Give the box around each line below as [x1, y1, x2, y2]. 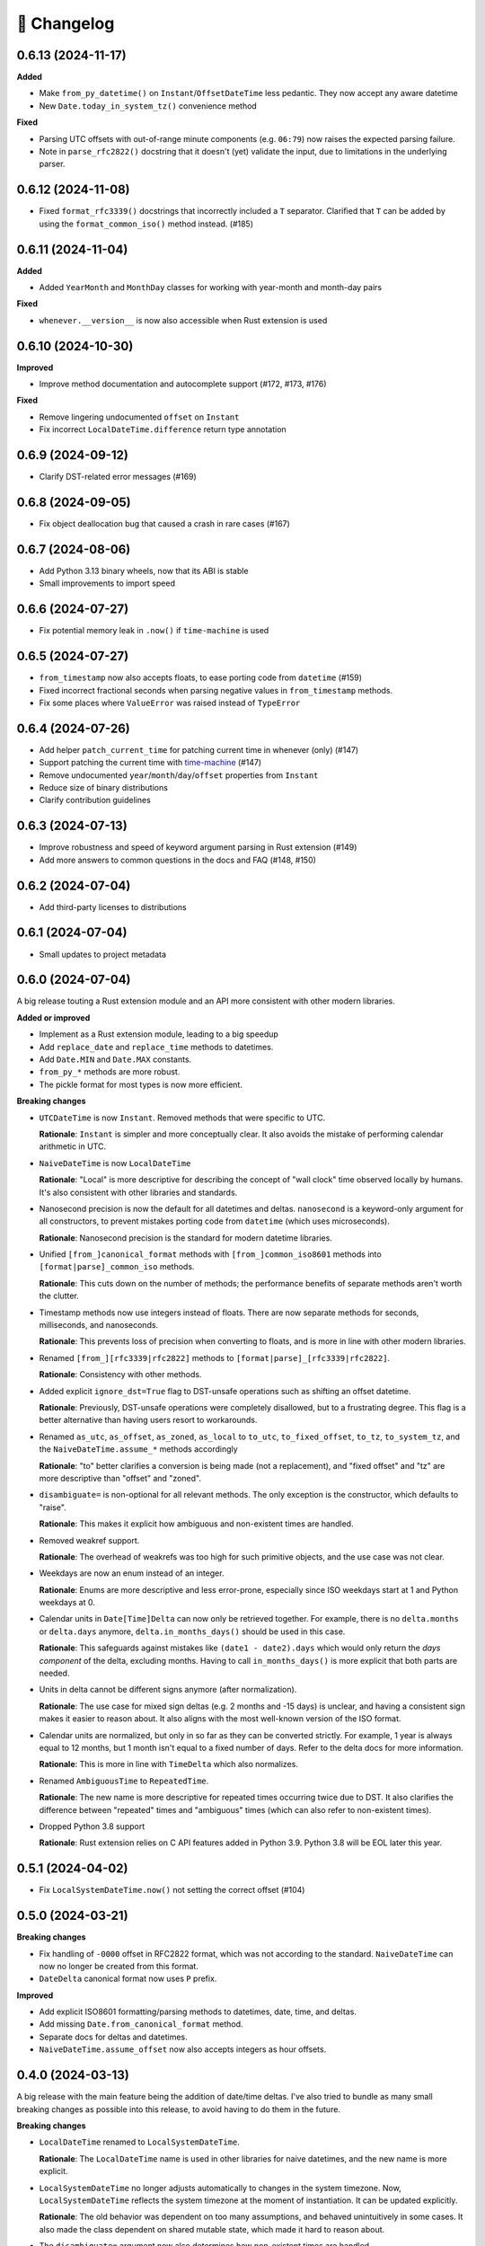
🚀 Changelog [16, 13, 115, 33]
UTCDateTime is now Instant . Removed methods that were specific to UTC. [39, 1112, 326, 1123]
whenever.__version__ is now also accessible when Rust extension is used [39, 314, 328, 325]
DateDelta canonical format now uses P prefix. [39, 1973, 217, 1985]
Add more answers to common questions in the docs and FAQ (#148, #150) [39, 854, 316, 865]
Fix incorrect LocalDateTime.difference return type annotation [39, 424, 287, 435]
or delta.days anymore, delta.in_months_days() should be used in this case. [39, 1626, 346, 1637]
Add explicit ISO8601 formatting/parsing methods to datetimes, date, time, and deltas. [39, 2006, 357, 2017]
